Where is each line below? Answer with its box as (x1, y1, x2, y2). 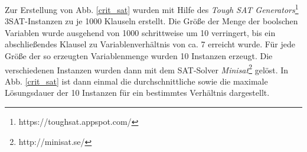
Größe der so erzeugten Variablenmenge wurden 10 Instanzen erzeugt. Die (5, 50, 273, 62)
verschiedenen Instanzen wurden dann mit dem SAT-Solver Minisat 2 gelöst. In (5, 62, 289, 76)
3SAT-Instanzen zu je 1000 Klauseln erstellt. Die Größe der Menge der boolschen (5, 15, 298, 27)
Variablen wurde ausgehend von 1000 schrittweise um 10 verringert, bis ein (5, 26, 276, 38)
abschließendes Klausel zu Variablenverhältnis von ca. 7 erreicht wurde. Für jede (5, 38, 295, 50)
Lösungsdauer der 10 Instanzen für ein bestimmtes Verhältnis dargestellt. (5, 86, 270, 99)
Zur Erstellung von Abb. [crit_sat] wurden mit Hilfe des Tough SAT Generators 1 (5, 2, 299, 15)
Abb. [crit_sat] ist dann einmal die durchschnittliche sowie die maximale (5, 75, 268, 87)
